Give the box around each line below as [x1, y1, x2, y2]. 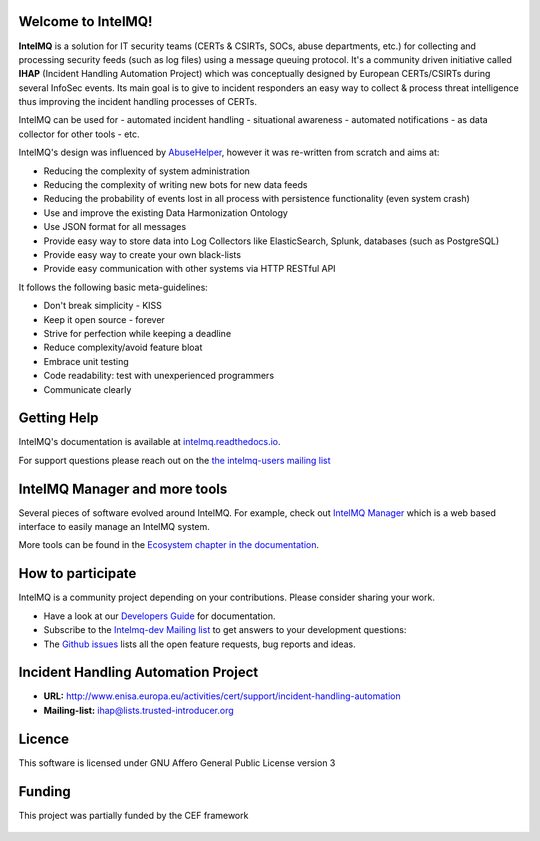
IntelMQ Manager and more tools [18, 480, 228, 497]
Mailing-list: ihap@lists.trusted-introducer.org [43, 704, 234, 716]
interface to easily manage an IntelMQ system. [18, 521, 210, 533]
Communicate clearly [43, 383, 132, 395]
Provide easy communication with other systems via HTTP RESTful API [43, 263, 336, 275]
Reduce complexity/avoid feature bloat [43, 341, 203, 354]
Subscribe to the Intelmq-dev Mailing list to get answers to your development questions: [43, 624, 407, 636]
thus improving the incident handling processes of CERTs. [18, 96, 258, 108]
